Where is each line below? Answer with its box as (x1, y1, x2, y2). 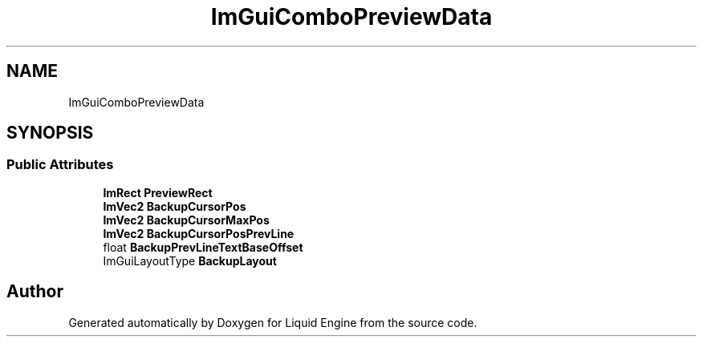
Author (6, 281, 63, 302)
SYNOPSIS (6, 123, 94, 143)
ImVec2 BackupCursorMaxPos (103, 212, 270, 227)
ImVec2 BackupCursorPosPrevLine (103, 226, 295, 240)
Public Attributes (6, 156, 114, 173)
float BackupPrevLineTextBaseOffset (103, 240, 303, 254)
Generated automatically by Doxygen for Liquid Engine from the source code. (68, 315, 477, 329)
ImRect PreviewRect (103, 185, 213, 200)
